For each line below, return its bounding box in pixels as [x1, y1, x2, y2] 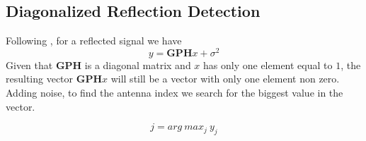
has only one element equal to [203, 57, 333, 72]
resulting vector [6, 71, 74, 86]
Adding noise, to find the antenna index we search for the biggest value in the [6, 85, 343, 100]
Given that [6, 57, 53, 72]
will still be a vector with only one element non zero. [110, 71, 340, 86]
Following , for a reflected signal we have [6, 33, 182, 48]
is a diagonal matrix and [84, 57, 191, 72]
